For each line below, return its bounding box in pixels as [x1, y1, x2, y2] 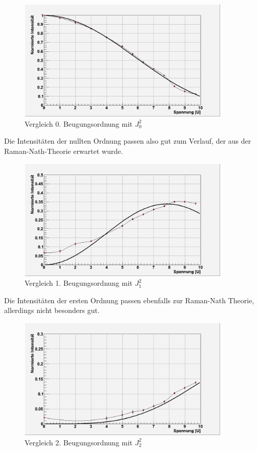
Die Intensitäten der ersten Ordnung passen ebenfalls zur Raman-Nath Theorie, [4, 295, 254, 305]
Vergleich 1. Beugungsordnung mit [25, 278, 133, 288]
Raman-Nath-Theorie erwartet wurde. [4, 145, 123, 156]
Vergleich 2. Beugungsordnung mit [25, 437, 133, 447]
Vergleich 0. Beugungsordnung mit [25, 118, 133, 129]
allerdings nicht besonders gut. [4, 305, 100, 316]
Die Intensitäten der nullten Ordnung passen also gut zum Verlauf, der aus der [4, 135, 251, 146]
